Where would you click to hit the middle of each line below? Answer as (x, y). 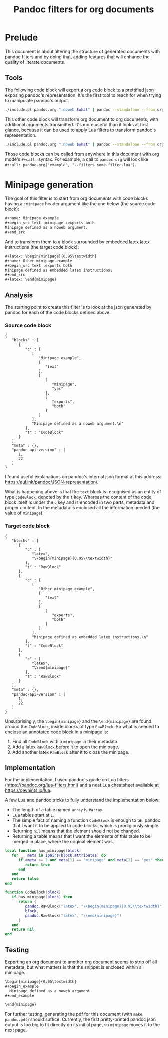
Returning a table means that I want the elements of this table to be (81, 836)
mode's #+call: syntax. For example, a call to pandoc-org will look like (77, 159)
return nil (23, 930)
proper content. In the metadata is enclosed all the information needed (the (82, 508)
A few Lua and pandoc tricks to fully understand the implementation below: (82, 800)
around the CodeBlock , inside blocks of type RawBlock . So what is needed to (82, 726)
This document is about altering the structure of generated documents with (83, 51)
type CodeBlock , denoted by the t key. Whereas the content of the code (78, 497)
